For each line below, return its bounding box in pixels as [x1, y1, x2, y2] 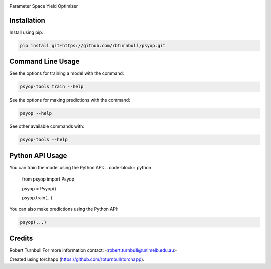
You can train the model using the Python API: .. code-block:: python [9, 164, 152, 170]
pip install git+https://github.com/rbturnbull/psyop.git [20, 43, 166, 48]
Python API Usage [9, 151, 67, 160]
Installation [9, 16, 45, 25]
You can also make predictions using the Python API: [9, 206, 119, 212]
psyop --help [20, 111, 52, 116]
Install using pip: [9, 29, 44, 35]
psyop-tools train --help [20, 84, 84, 90]
